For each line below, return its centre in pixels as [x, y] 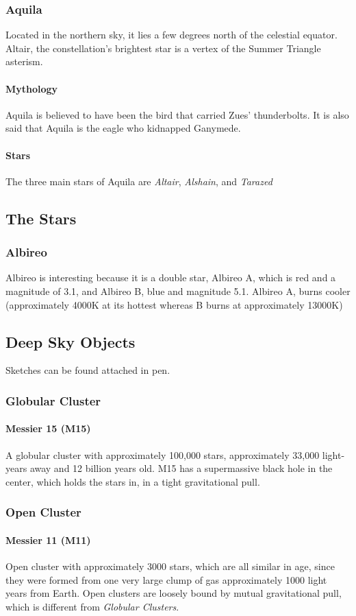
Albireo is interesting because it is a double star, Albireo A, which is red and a [171, 277]
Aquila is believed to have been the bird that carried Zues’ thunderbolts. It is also [177, 114]
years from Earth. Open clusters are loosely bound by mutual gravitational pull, [174, 593]
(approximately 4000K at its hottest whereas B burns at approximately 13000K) [174, 304]
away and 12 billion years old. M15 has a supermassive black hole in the [181, 468]
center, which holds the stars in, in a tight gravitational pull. [133, 481]
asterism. [24, 61]
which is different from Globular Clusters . [92, 606]
